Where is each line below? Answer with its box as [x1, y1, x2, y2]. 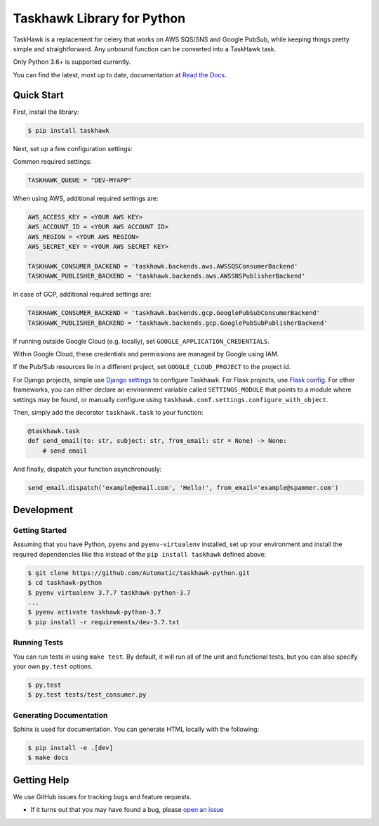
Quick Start [13, 89, 64, 101]
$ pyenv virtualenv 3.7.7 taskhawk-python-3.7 [27, 588, 191, 597]
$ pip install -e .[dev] [27, 744, 114, 751]
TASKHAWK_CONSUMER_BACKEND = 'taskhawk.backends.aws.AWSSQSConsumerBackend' [27, 262, 298, 270]
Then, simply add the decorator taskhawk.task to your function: [13, 408, 204, 416]
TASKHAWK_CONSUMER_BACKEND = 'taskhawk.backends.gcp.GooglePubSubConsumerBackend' [27, 309, 321, 317]
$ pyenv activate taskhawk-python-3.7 [27, 608, 161, 617]
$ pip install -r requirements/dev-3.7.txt [27, 618, 180, 626]
